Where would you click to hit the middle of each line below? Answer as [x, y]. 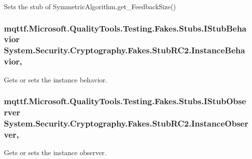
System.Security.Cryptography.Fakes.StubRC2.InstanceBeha [125, 50]
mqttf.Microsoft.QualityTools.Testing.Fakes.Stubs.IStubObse [125, 101]
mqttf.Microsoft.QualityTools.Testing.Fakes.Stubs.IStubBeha [125, 28]
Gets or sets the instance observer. [55, 152]
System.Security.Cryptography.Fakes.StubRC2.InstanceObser [126, 123]
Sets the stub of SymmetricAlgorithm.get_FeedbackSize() [90, 6]
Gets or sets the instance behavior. [56, 79]
